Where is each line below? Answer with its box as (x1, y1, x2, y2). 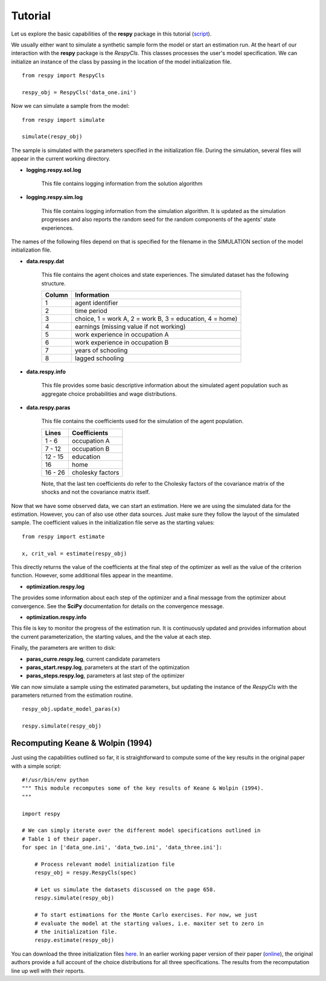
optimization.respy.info (26, 613, 87, 621)
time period (74, 306, 108, 315)
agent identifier (74, 299, 118, 307)
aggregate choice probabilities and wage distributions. (41, 390, 177, 398)
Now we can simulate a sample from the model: (11, 103, 130, 110)
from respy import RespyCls (22, 72, 105, 79)
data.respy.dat (26, 257, 65, 265)
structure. (41, 279, 66, 287)
